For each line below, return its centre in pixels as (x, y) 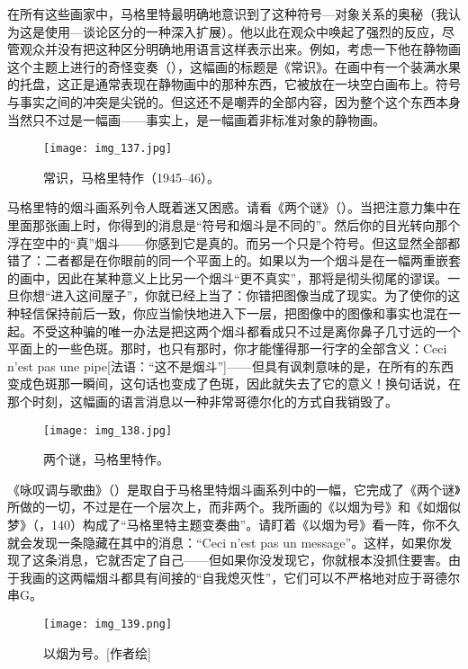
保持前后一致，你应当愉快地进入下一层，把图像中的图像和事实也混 (240, 312)
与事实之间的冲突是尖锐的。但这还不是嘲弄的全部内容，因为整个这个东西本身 (234, 101)
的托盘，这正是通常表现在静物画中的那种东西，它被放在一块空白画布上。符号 (234, 84)
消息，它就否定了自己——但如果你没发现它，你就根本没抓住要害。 (252, 560)
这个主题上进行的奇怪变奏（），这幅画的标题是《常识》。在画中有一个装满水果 (234, 66)
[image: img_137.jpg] (108, 149)
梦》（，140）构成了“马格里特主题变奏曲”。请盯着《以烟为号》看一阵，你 (221, 524)
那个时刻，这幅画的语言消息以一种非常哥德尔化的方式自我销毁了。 (202, 401)
